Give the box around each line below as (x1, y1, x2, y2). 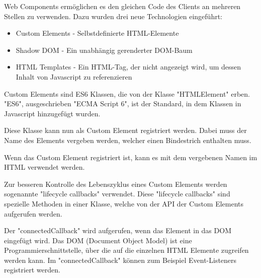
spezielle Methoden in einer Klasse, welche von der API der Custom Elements (4, 198, 244, 208)
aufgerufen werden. (4, 208, 62, 219)
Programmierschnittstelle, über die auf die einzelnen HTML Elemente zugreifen (4, 245, 249, 255)
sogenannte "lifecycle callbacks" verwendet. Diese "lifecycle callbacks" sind (4, 188, 230, 199)
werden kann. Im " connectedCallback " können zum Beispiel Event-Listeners (4, 254, 237, 265)
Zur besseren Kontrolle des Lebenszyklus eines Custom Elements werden (4, 178, 227, 189)
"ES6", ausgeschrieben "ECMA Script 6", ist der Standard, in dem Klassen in (4, 98, 241, 109)
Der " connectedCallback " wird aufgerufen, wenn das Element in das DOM (4, 225, 231, 236)
